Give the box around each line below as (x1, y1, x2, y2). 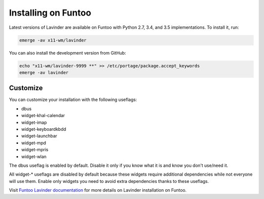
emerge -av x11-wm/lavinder (19, 37, 87, 43)
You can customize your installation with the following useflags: (9, 97, 137, 102)
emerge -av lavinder (19, 70, 68, 75)
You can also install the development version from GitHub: (9, 50, 127, 56)
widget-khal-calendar (21, 113, 66, 119)
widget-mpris (21, 147, 48, 153)
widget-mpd (21, 139, 46, 146)
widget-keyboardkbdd (21, 126, 66, 132)
